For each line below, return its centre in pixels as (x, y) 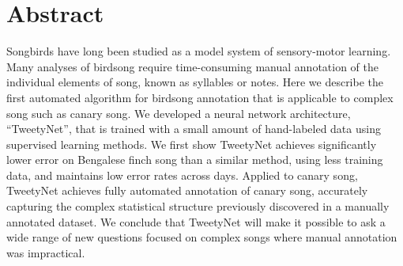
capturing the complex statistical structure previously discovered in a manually (198, 206)
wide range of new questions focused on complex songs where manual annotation (202, 237)
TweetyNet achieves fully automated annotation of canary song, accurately (187, 190)
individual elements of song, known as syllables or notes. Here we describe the (195, 82)
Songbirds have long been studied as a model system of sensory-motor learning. (199, 51)
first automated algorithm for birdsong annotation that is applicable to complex (200, 97)
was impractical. (46, 252)
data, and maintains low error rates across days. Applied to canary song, (182, 175)
